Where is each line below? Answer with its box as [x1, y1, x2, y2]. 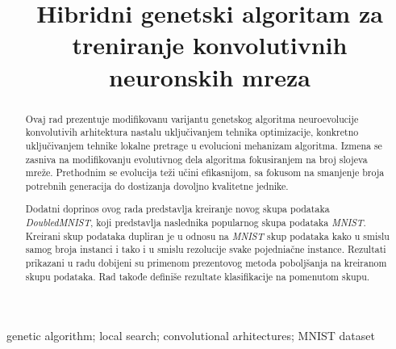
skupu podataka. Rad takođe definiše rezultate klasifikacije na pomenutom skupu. [25, 269, 370, 283]
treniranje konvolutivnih [72, 28, 348, 61]
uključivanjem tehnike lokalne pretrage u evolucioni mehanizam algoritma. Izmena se [25, 138, 382, 152]
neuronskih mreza [109, 60, 311, 93]
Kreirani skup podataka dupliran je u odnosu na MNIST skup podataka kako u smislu [25, 229, 390, 242]
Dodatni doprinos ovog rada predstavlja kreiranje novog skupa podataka [25, 202, 330, 216]
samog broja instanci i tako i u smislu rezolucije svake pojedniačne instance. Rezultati [25, 242, 386, 256]
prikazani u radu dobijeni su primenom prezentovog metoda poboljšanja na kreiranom [25, 256, 387, 269]
